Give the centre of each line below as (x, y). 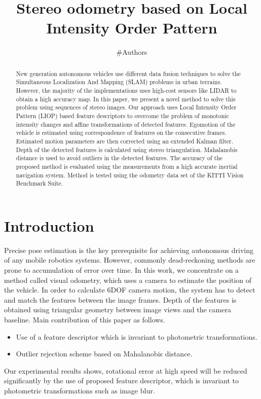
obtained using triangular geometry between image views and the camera (118, 310)
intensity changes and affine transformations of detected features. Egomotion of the (126, 124)
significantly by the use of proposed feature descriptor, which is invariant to (121, 380)
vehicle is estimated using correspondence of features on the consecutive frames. (121, 133)
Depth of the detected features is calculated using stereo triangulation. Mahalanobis (127, 149)
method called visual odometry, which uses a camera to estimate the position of (128, 280)
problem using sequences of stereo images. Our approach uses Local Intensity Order (126, 107)
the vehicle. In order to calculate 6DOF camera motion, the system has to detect (130, 290)
